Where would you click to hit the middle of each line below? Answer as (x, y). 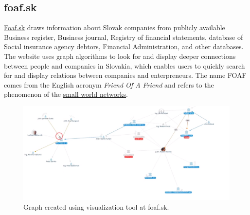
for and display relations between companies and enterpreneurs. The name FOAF (125, 75)
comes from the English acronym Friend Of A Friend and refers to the (109, 84)
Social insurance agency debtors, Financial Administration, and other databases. (124, 46)
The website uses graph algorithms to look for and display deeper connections (120, 56)
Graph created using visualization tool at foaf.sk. (96, 206)
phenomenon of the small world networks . (66, 94)
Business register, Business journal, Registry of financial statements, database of (124, 37)
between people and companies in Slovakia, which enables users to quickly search (125, 65)
